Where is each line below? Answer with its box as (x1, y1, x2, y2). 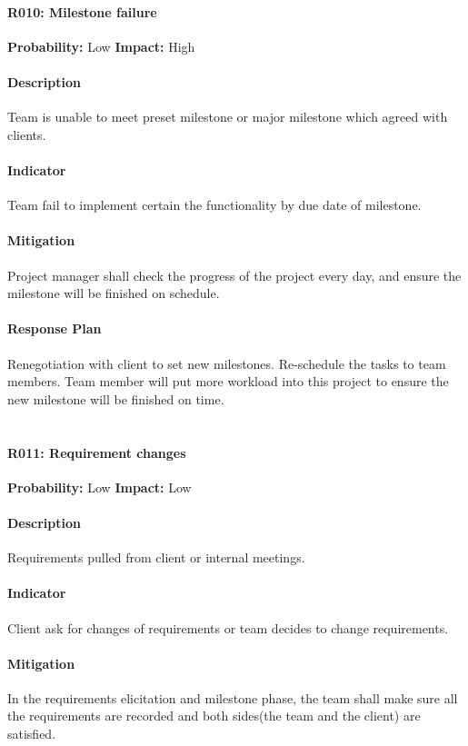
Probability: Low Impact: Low (7, 477, 192, 496)
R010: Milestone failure (7, 2, 157, 21)
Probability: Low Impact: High (7, 36, 195, 55)
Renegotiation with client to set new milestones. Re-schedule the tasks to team (7, 353, 446, 373)
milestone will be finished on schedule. (7, 283, 220, 303)
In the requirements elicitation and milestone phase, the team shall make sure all (7, 688, 458, 707)
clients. (7, 124, 46, 144)
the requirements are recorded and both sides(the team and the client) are (7, 706, 421, 725)
